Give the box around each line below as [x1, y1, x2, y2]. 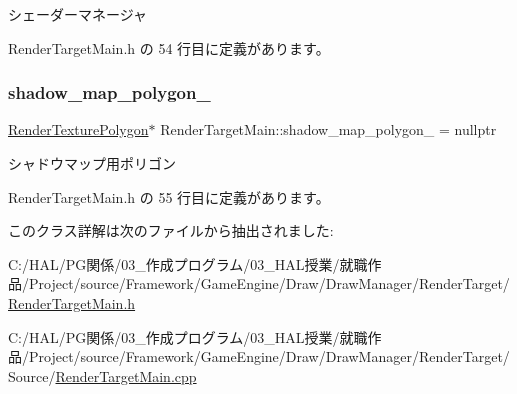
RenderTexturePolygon [8, 119, 149, 140]
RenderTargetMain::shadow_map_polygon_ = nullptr [160, 119, 497, 140]
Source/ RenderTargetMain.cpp [8, 365, 197, 386]
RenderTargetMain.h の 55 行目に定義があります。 [8, 186, 330, 207]
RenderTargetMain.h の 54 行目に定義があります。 [8, 37, 330, 58]
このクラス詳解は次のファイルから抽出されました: [8, 220, 334, 241]
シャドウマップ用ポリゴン [8, 153, 176, 173]
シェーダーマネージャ [8, 4, 148, 24]
